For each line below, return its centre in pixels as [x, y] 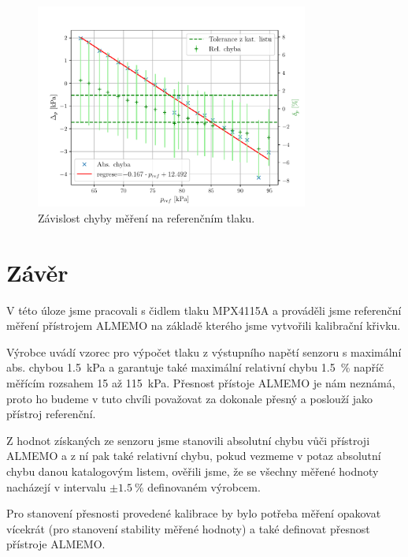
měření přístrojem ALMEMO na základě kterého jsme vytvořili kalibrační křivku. [204, 325]
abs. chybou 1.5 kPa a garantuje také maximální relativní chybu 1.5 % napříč [195, 367]
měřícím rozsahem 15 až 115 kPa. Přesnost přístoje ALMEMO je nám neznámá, [201, 383]
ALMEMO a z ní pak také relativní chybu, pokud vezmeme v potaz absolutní [194, 456]
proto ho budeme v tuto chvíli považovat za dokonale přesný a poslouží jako [189, 398]
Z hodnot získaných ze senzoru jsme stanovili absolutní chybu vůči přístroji [188, 440]
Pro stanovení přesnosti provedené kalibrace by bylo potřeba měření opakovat [194, 513]
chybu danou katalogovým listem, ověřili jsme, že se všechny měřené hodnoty [193, 471]
